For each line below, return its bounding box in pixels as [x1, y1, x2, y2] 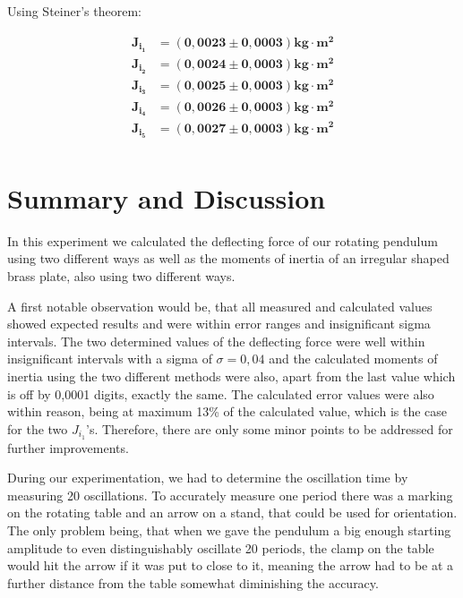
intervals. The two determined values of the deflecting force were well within [7, 331, 425, 350]
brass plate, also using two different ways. [7, 267, 236, 286]
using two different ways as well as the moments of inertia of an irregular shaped [7, 249, 450, 268]
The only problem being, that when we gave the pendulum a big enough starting [7, 521, 451, 539]
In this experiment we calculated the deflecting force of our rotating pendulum [7, 231, 438, 250]
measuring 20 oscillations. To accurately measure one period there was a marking [7, 485, 453, 504]
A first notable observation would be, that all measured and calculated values [7, 296, 433, 315]
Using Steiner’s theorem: [7, 2, 141, 20]
